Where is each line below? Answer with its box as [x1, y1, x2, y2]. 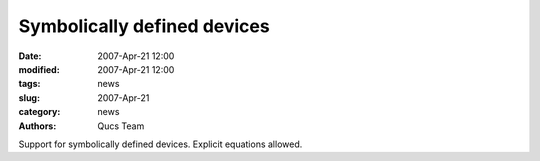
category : [18, 106, 61, 118]
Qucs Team [97, 120, 145, 132]
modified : [18, 63, 60, 75]
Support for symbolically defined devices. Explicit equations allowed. [18, 138, 303, 150]
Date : [18, 50, 42, 62]
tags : [18, 78, 41, 90]
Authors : [18, 120, 57, 132]
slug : [18, 91, 40, 104]
